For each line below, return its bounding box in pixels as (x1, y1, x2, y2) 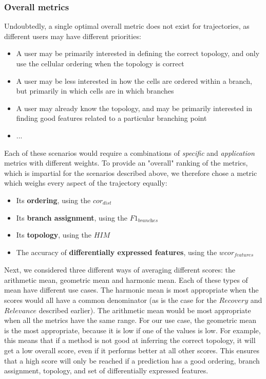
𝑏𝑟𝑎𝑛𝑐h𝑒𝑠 (138, 218, 158, 223)
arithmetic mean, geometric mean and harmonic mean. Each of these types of (4, 274, 248, 285)
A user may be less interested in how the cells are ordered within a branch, (16, 75, 252, 86)
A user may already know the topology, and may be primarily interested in (16, 102, 253, 113)
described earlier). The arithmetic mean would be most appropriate (39, 304, 251, 315)
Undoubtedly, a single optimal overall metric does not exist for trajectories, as (4, 21, 250, 31)
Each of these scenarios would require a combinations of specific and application (4, 147, 255, 158)
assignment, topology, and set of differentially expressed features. (4, 365, 208, 376)
